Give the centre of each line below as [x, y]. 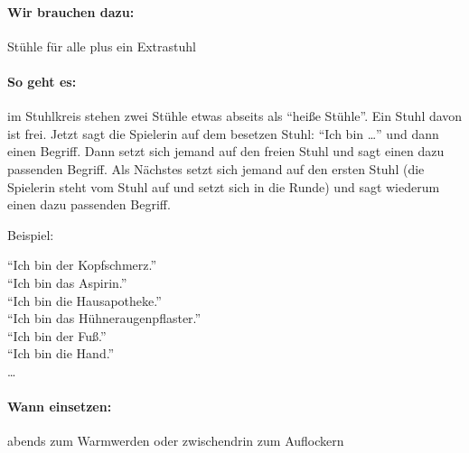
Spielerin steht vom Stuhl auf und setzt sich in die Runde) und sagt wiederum [224, 186]
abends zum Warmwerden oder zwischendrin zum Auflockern [176, 441]
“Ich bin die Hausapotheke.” [84, 300]
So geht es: [42, 81]
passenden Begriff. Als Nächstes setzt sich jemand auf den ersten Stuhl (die [216, 168]
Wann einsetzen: [60, 407]
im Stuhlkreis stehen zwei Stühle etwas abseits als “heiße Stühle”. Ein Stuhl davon [235, 116]
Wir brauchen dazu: [71, 11]
